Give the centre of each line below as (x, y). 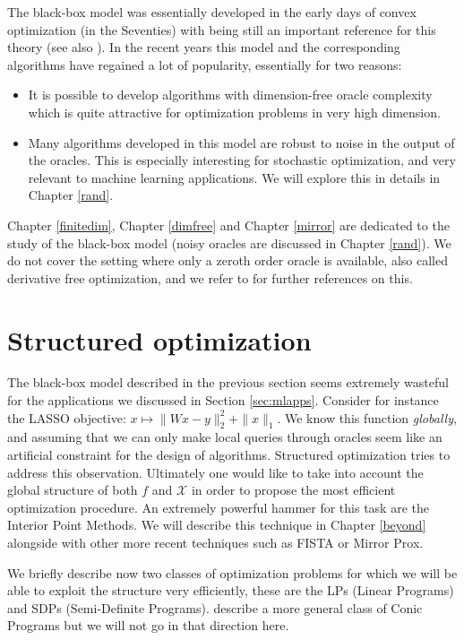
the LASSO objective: (67, 417)
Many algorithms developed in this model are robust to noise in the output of (241, 142)
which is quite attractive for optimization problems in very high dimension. (234, 112)
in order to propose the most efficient (293, 490)
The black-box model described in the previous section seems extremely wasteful (228, 382)
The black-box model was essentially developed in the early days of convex (212, 12)
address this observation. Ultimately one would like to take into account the (215, 472)
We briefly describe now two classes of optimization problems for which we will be (232, 572)
